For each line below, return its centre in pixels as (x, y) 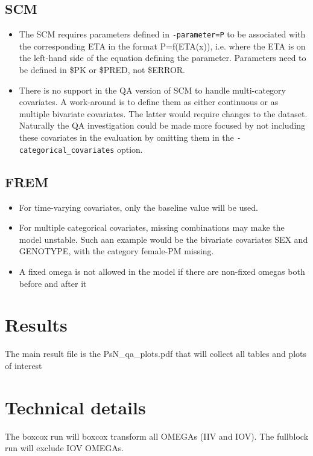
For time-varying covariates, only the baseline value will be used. (138, 207)
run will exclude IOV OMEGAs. (65, 448)
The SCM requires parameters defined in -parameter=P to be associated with (162, 34)
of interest (24, 365)
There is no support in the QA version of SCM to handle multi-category (152, 90)
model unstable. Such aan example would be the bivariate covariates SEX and (163, 239)
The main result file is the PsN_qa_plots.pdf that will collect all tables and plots (156, 354)
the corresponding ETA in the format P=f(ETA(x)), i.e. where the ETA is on (162, 46)
